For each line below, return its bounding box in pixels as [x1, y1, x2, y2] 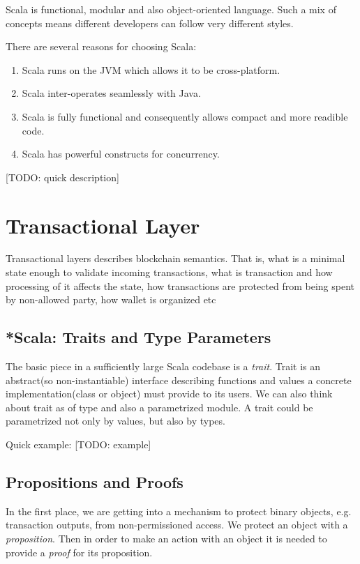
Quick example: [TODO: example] [6, 437, 151, 452]
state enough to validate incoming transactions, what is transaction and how [6, 265, 333, 280]
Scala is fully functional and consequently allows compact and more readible [22, 109, 348, 123]
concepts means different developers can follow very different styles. [6, 15, 294, 30]
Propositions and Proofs [6, 471, 183, 492]
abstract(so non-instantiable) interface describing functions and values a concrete [6, 372, 352, 387]
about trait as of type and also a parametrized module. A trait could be [6, 399, 313, 414]
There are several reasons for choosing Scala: [6, 39, 197, 54]
